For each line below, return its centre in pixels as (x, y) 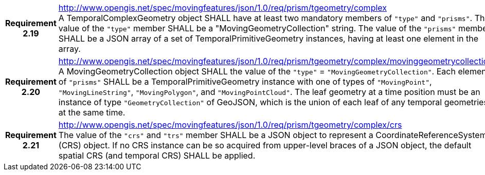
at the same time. (92, 112)
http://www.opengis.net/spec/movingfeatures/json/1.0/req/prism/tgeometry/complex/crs (230, 125)
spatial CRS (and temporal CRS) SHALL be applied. (157, 155)
